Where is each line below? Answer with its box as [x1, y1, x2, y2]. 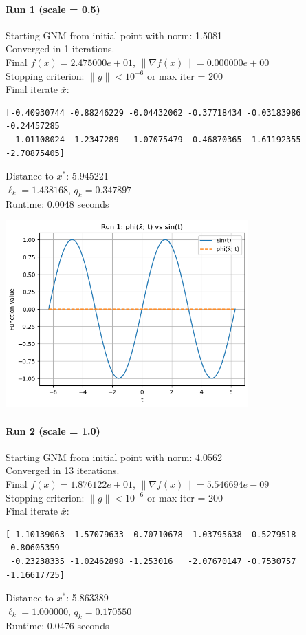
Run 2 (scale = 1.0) [6, 423, 100, 438]
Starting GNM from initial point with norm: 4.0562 [6, 449, 222, 464]
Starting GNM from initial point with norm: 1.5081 [6, 28, 222, 42]
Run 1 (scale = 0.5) [6, 1, 100, 16]
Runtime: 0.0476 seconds [6, 618, 109, 632]
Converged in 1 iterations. [6, 41, 115, 56]
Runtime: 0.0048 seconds [6, 196, 109, 211]
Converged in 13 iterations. [6, 463, 120, 477]
